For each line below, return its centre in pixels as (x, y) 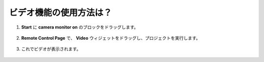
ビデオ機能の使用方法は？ (61, 13)
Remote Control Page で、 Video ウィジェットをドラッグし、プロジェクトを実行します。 (111, 38)
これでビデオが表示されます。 (51, 49)
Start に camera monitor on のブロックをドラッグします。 (80, 27)
